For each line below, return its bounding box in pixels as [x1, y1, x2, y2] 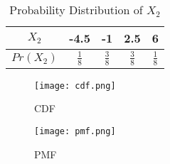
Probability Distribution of [9, 1, 143, 18]
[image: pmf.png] [34, 126, 116, 137]
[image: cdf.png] [34, 80, 116, 91]
